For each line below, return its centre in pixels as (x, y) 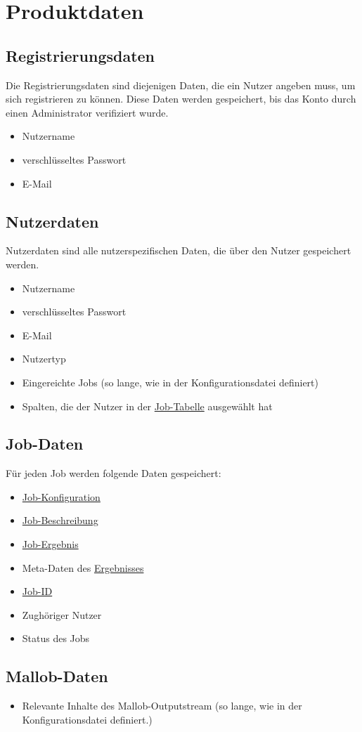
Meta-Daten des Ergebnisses (83, 567)
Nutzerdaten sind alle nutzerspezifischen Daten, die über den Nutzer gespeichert (179, 250)
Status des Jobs (56, 638)
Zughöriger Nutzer (62, 614)
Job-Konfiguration (61, 496)
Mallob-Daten (57, 676)
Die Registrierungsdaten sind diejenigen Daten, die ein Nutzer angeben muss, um (181, 85)
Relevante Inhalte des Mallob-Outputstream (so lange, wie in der (162, 706)
